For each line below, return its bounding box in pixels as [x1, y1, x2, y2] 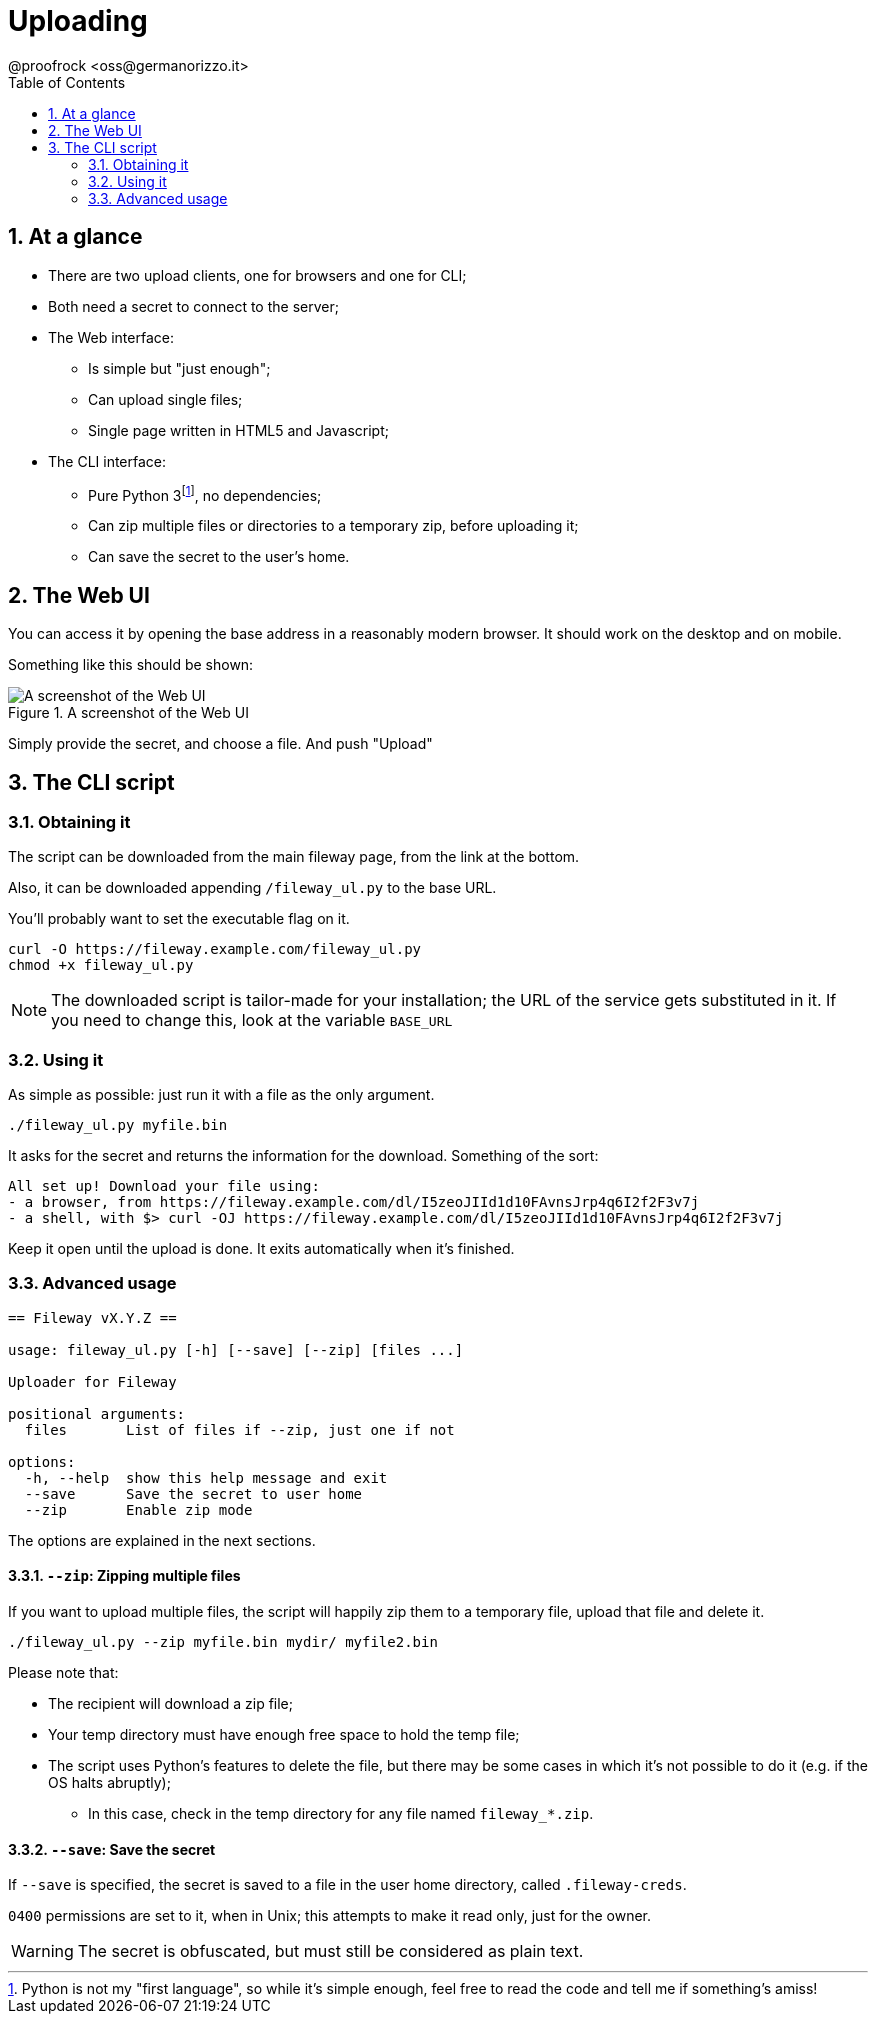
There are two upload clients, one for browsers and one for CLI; [48, 266, 467, 284]
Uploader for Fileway [8, 1373, 177, 1390]
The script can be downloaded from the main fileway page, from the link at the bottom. [8, 848, 580, 866]
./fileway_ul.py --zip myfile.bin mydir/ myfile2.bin [8, 1634, 438, 1651]
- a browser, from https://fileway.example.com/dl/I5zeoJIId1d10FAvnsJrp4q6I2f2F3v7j [8, 1194, 700, 1211]
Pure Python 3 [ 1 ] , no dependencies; [88, 483, 322, 504]
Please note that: [8, 1664, 119, 1682]
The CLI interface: [48, 452, 167, 470]
